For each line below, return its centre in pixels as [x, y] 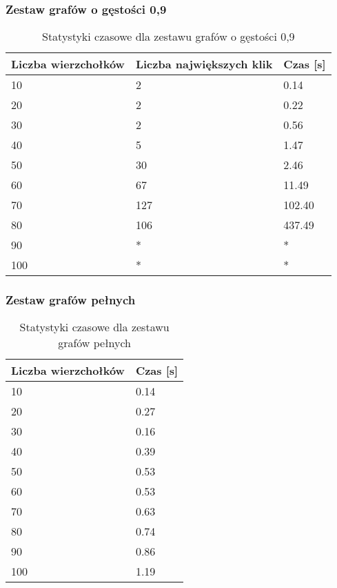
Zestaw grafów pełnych [71, 300]
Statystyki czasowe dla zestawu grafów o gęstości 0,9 [168, 37]
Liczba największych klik [204, 64]
